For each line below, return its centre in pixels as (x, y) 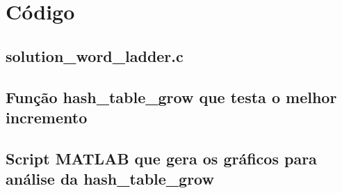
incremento (47, 117)
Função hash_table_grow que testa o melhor (171, 96)
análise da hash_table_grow (110, 179)
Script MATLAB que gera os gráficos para (161, 158)
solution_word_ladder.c (95, 55)
